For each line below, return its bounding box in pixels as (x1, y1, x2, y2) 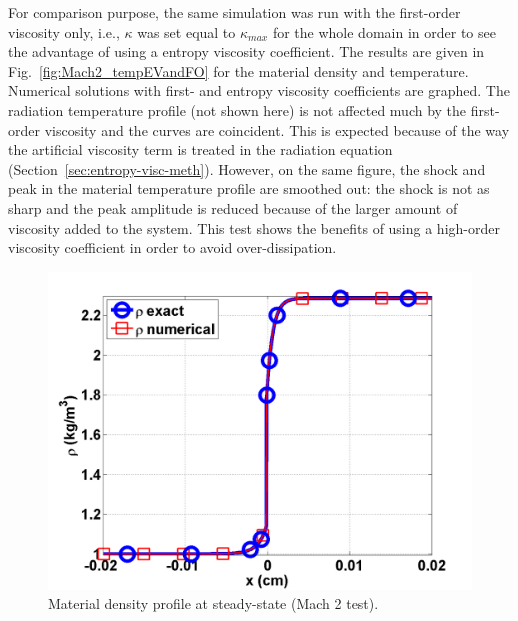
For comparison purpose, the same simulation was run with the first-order (8, 2, 461, 22)
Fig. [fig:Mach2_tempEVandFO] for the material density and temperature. (8, 60, 469, 81)
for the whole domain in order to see (272, 21, 496, 42)
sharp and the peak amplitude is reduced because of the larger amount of (8, 197, 458, 218)
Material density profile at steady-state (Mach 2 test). (48, 593, 379, 614)
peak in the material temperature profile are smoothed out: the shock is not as (8, 178, 490, 199)
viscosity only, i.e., (8, 21, 120, 42)
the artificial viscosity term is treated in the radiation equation (8, 139, 393, 160)
